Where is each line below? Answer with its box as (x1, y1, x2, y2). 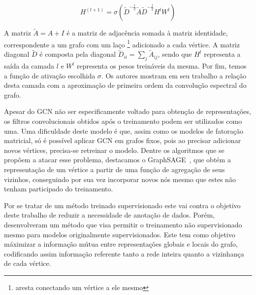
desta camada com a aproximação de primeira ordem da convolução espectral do (4, 80, 247, 90)
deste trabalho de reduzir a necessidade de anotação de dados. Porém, (4, 210, 215, 220)
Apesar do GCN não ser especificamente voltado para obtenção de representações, (4, 106, 251, 116)
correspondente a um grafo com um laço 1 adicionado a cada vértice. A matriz (4, 37, 240, 49)
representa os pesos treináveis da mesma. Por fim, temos (76, 61, 247, 71)
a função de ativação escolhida (4, 70, 96, 80)
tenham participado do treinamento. (4, 184, 113, 194)
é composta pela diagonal (39, 49, 116, 59)
